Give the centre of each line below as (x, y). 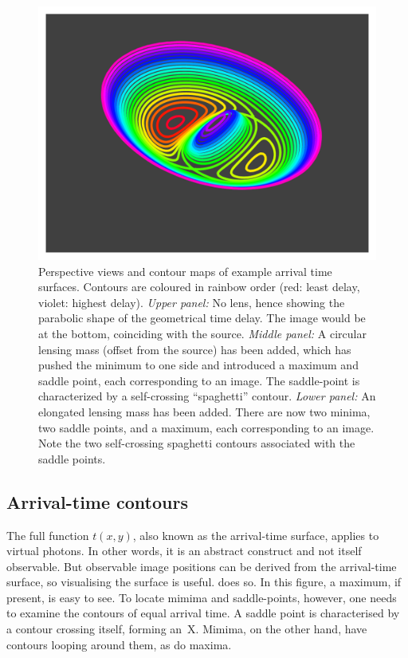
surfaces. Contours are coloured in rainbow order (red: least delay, (199, 287)
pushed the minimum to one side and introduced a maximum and (198, 365)
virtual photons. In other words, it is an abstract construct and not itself (184, 551)
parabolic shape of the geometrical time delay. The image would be (202, 318)
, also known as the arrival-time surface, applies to (256, 535)
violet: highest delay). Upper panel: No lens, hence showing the (192, 302)
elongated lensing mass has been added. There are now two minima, (204, 411)
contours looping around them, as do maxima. (119, 644)
